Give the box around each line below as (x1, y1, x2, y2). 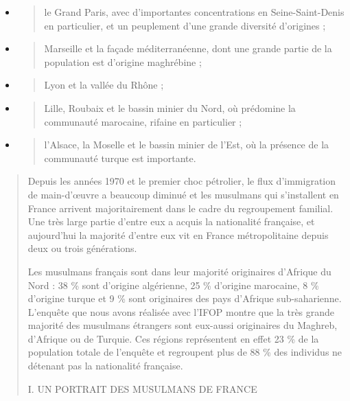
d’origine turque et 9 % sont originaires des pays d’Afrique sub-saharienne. (27, 291, 342, 306)
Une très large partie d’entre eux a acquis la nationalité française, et (27, 214, 315, 229)
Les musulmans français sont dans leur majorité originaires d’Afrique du (27, 264, 331, 278)
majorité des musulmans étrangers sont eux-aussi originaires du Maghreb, (27, 318, 338, 332)
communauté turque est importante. (44, 150, 196, 165)
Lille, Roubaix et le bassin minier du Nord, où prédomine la (44, 100, 296, 115)
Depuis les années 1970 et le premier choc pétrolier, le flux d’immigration (27, 174, 336, 188)
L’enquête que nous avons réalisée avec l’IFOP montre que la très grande (27, 304, 335, 319)
